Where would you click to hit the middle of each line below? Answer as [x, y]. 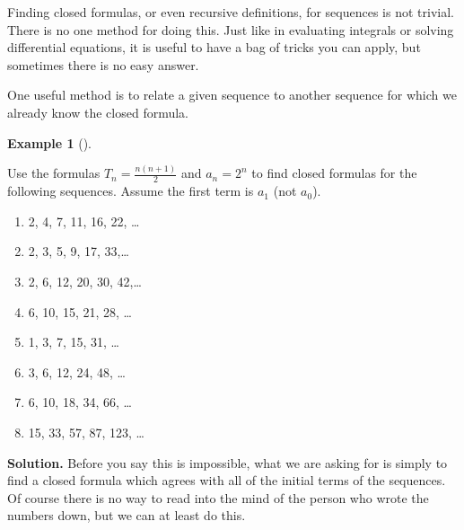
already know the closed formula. [98, 112]
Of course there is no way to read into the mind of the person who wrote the [218, 497]
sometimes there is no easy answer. [103, 64]
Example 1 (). [49, 142]
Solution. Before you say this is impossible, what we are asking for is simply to [228, 462]
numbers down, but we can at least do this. [127, 515]
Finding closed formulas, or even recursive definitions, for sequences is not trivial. [231, 12]
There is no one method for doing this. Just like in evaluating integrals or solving [231, 29]
